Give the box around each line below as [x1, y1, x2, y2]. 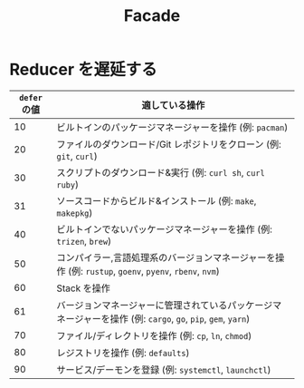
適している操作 [141, 99, 205, 112]
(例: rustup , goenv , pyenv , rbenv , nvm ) [67, 265, 220, 277]
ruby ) [56, 178, 80, 190]
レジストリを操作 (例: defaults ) [56, 346, 190, 359]
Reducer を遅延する [9, 60, 157, 80]
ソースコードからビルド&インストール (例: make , [56, 194, 257, 207]
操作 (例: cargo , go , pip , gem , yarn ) [109, 312, 251, 325]
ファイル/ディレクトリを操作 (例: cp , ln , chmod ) [56, 329, 252, 342]
